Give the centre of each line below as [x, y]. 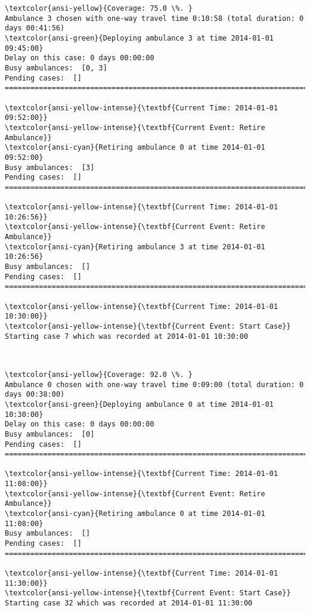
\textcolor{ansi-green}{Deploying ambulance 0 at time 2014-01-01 [139, 404]
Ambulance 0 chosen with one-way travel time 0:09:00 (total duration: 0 [154, 384]
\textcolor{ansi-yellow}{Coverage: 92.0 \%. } [99, 374]
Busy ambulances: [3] [50, 167]
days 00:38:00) [35, 395]
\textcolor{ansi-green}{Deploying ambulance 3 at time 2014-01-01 [139, 38]
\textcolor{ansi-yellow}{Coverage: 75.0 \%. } [99, 8]
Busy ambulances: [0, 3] [56, 68]
